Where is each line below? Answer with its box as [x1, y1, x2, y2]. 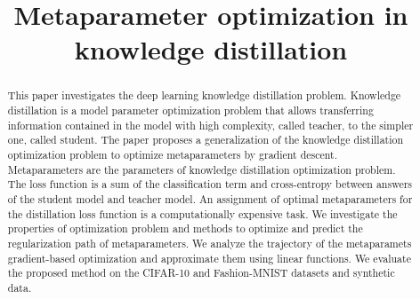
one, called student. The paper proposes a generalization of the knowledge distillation [7, 132, 404, 147]
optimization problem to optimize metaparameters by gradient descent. [7, 146, 337, 161]
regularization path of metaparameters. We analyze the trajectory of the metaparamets [7, 235, 412, 250]
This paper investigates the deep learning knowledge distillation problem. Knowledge [7, 88, 401, 103]
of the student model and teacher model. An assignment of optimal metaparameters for [7, 191, 413, 206]
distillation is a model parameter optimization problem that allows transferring [7, 103, 374, 118]
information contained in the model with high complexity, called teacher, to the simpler [7, 117, 414, 132]
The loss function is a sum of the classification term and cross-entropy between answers [7, 177, 413, 192]
